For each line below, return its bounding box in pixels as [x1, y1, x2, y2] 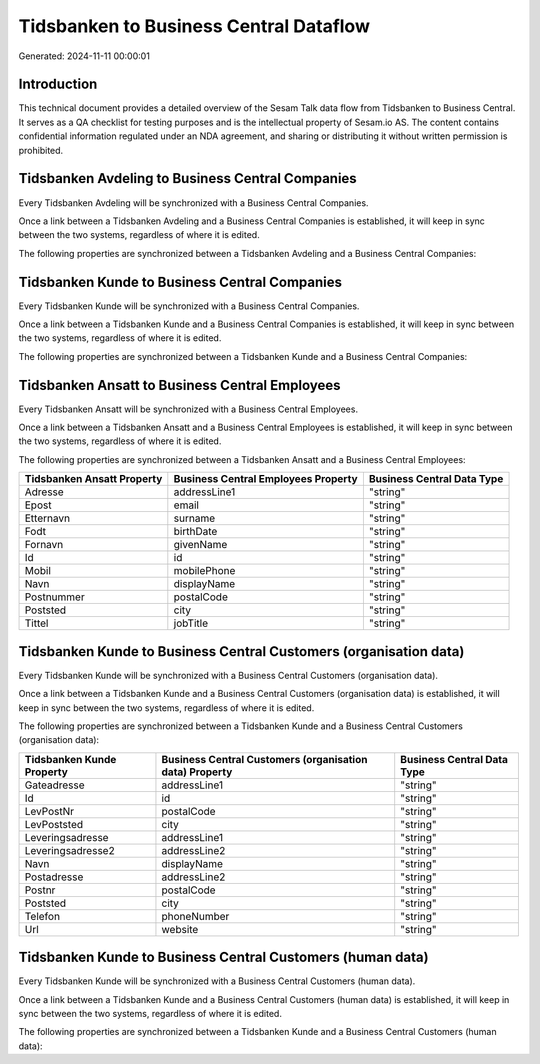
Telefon [24, 909, 60, 923]
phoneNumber [161, 909, 230, 923]
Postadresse [24, 870, 84, 884]
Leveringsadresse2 [24, 843, 115, 857]
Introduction [18, 76, 98, 93]
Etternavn [24, 511, 70, 525]
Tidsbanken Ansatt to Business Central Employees [18, 376, 341, 394]
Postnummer [24, 590, 85, 604]
